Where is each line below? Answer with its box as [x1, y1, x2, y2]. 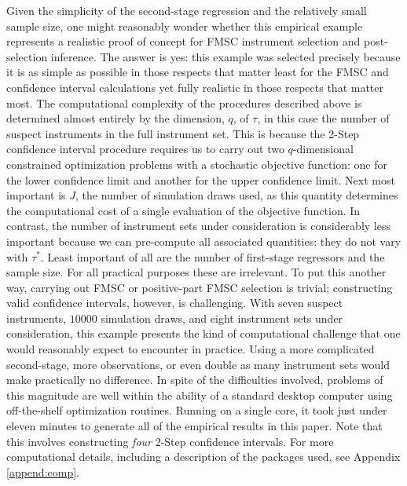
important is [6, 187, 66, 203]
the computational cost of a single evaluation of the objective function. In [6, 202, 361, 218]
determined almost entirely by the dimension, [6, 110, 225, 126]
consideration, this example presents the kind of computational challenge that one [6, 325, 401, 342]
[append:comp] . [6, 463, 79, 480]
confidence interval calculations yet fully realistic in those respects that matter [6, 79, 384, 95]
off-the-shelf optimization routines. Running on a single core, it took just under [6, 402, 387, 418]
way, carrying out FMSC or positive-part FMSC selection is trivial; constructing [6, 279, 393, 295]
